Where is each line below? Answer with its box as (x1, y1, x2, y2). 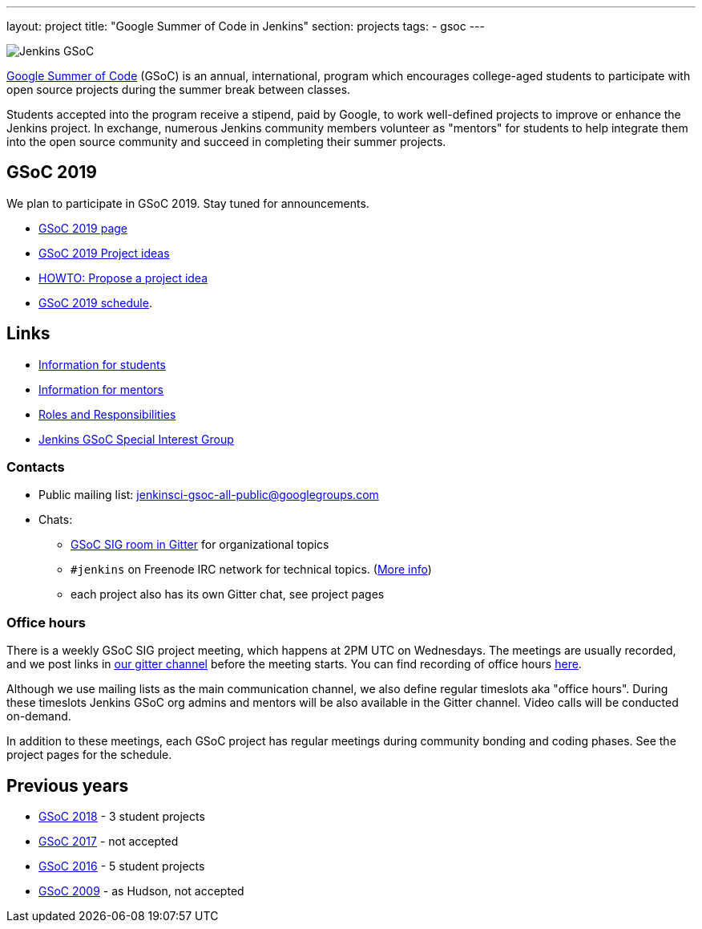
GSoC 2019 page (38, 221, 127, 235)
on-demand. (6, 709, 71, 724)
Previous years (6, 775, 129, 796)
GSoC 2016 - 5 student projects (38, 859, 205, 874)
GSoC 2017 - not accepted (38, 834, 179, 849)
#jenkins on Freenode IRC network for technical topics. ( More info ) (71, 562, 432, 577)
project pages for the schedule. (6, 748, 172, 762)
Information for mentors (38, 382, 163, 396)
